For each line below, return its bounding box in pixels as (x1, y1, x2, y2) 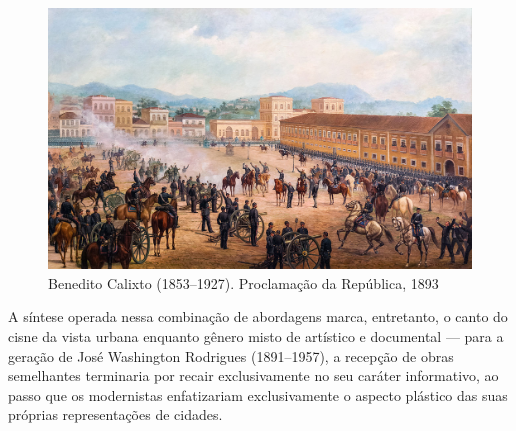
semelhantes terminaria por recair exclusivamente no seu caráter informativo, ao (8, 365, 499, 386)
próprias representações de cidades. (8, 404, 223, 425)
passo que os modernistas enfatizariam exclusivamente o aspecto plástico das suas (8, 384, 508, 405)
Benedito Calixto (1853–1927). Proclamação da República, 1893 (48, 272, 439, 293)
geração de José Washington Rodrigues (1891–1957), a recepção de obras (8, 345, 454, 366)
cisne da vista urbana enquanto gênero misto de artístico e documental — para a (8, 326, 504, 347)
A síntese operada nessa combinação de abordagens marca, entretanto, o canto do (8, 306, 508, 327)
